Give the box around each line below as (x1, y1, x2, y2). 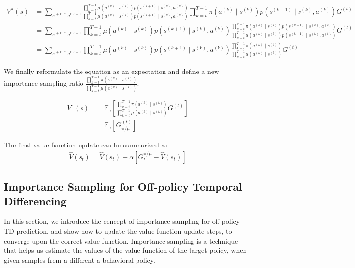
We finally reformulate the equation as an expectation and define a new (4, 66, 219, 76)
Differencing (4, 193, 67, 208)
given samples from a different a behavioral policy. (4, 254, 155, 265)
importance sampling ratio (4, 78, 83, 88)
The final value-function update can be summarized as (4, 140, 168, 150)
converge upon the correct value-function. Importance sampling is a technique (4, 235, 238, 245)
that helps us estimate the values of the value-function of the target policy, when (4, 245, 247, 255)
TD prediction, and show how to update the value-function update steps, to (4, 226, 232, 236)
